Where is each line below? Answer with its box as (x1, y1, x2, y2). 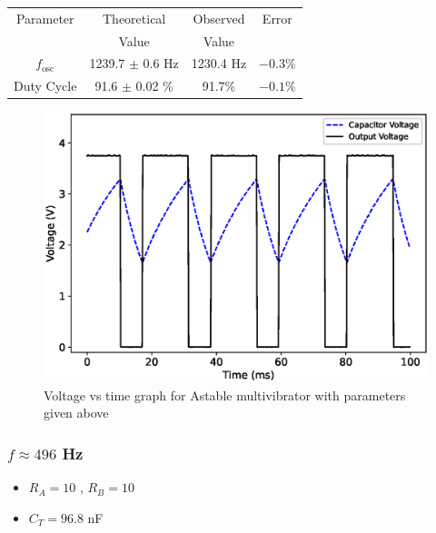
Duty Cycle (14, 76, 77, 95)
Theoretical (102, 8, 166, 27)
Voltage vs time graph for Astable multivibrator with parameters (44, 385, 406, 404)
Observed (193, 8, 245, 27)
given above (44, 403, 109, 422)
